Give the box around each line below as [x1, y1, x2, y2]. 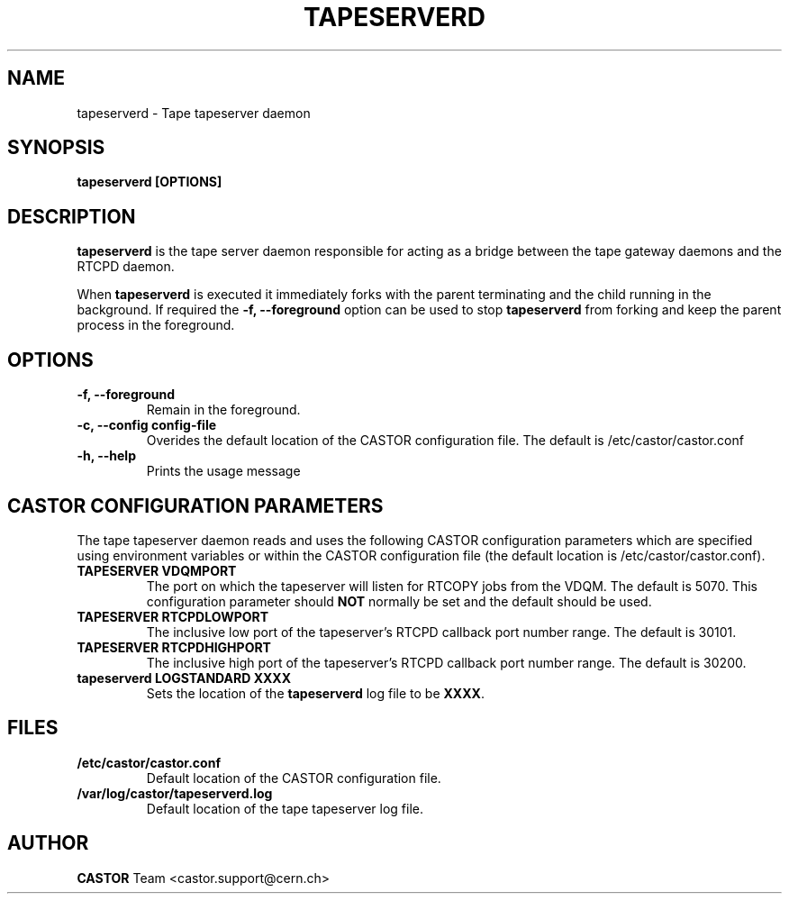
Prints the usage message [146, 463, 301, 479]
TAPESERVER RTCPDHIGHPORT [77, 639, 271, 655]
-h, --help [77, 448, 136, 464]
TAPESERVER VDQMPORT [77, 562, 237, 578]
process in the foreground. [77, 317, 235, 333]
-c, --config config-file [77, 417, 217, 433]
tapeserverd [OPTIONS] [77, 174, 222, 190]
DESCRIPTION [7, 205, 136, 228]
